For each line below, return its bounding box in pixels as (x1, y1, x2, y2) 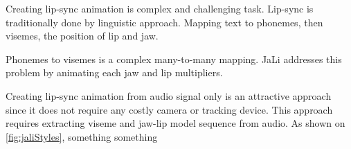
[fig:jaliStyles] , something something (6, 129, 158, 143)
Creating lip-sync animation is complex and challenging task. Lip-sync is (6, 1, 314, 15)
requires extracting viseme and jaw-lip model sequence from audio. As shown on (6, 116, 345, 130)
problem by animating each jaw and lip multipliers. (6, 65, 223, 80)
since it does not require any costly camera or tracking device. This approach (6, 102, 333, 116)
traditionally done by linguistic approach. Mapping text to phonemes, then (6, 15, 323, 29)
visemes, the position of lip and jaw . (6, 28, 159, 43)
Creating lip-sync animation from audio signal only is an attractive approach (6, 88, 332, 103)
